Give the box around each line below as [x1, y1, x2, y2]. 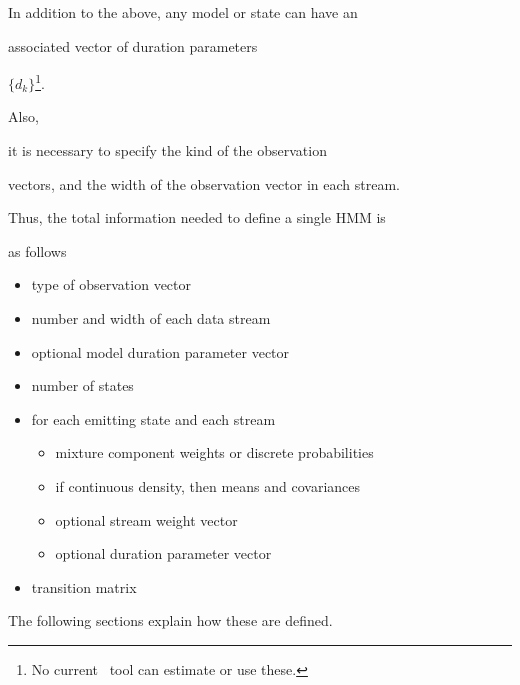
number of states [31, 375, 134, 396]
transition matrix [31, 576, 137, 597]
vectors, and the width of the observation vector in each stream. [8, 173, 400, 194]
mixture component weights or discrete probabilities [55, 442, 374, 463]
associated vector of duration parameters [8, 35, 258, 56]
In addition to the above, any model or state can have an [8, 2, 358, 22]
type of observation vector [31, 274, 192, 295]
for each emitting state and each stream [31, 408, 276, 429]
